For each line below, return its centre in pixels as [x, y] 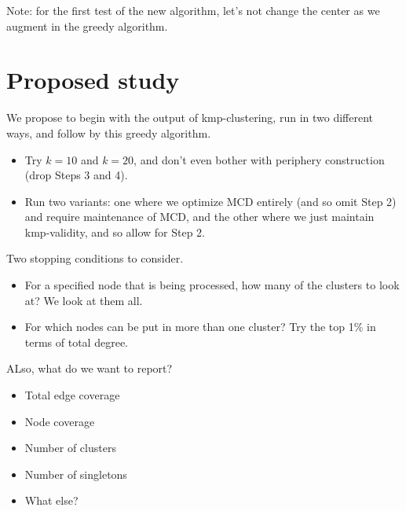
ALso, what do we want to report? [90, 368]
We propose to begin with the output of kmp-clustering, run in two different [190, 118]
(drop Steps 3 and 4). [76, 175]
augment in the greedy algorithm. [87, 26]
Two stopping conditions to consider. [95, 258]
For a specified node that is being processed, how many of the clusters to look [212, 285]
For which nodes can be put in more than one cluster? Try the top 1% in [200, 327]
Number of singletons [76, 474]
